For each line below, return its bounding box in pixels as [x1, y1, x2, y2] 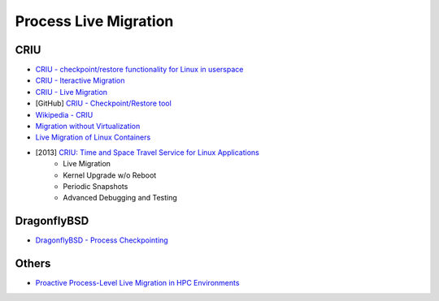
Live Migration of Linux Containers [35, 132, 151, 142]
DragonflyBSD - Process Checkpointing [35, 235, 168, 245]
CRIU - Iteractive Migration [35, 75, 125, 85]
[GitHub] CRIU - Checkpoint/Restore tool [35, 98, 172, 109]
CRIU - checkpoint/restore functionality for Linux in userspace [35, 65, 244, 75]
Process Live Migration [15, 12, 174, 30]
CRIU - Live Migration [35, 87, 108, 97]
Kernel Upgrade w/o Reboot [63, 170, 157, 180]
